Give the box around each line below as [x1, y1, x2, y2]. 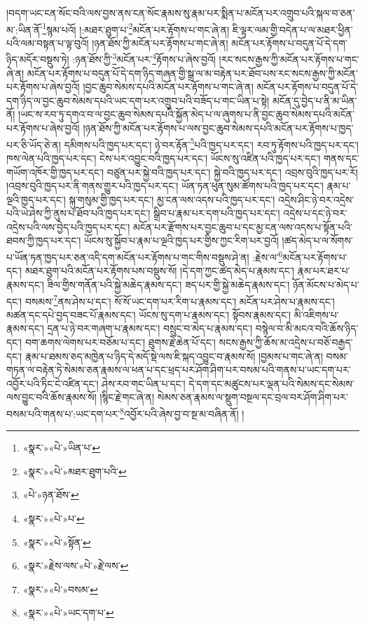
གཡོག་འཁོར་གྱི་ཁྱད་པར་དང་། [6, 164, 104, 179]
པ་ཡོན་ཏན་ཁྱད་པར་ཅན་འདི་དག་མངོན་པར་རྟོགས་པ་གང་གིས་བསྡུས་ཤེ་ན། [6, 249, 249, 264]
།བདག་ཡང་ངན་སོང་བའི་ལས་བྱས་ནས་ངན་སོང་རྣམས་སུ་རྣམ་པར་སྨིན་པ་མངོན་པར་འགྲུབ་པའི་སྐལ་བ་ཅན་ [6, 6, 355, 20]
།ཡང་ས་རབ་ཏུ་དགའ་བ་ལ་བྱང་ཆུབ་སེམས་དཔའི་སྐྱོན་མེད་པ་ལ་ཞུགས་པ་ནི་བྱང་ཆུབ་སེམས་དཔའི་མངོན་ [18, 107, 355, 121]
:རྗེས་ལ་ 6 [252, 248, 283, 264]
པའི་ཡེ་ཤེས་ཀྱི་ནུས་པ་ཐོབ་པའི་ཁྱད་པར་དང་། [6, 206, 151, 220]
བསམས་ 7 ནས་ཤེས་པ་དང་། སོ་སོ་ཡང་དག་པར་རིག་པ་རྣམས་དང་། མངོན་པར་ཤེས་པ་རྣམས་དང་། [25, 291, 335, 308]
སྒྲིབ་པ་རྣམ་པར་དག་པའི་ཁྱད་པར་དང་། [153, 206, 280, 220]
